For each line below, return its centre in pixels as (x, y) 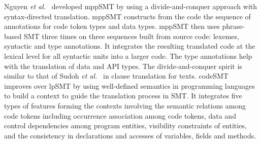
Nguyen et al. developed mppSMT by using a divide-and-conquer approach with (131, 6)
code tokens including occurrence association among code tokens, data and (120, 115)
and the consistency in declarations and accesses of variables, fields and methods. (130, 135)
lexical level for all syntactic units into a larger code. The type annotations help (128, 56)
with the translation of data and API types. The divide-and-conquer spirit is (123, 66)
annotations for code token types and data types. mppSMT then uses (112, 26)
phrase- (233, 26)
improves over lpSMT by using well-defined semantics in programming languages (130, 85)
